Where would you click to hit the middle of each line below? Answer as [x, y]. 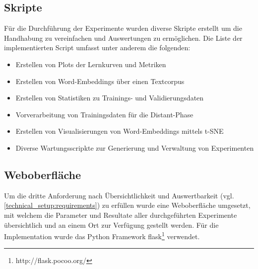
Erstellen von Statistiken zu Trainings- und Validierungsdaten [110, 98]
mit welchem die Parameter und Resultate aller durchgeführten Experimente [121, 215]
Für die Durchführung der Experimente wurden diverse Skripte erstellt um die [123, 28]
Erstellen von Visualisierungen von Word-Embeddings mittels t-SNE [120, 131]
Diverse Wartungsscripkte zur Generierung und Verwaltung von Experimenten [135, 147]
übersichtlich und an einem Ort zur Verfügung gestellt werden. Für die [111, 224]
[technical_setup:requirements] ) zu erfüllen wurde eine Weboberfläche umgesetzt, [127, 205]
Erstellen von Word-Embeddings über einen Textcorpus [100, 81]
